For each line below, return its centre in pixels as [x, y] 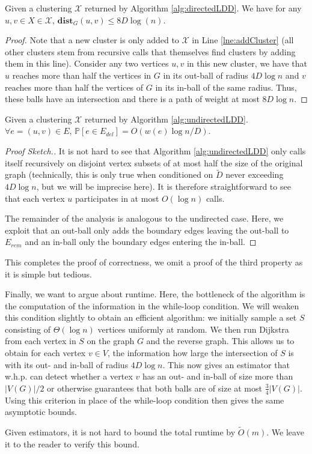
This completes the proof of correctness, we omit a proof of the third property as [154, 262]
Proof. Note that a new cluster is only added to [92, 40]
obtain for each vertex [45, 353]
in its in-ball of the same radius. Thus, [226, 87]
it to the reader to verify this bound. [72, 443]
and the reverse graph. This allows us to [220, 341]
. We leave [285, 432]
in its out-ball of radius [206, 75]
